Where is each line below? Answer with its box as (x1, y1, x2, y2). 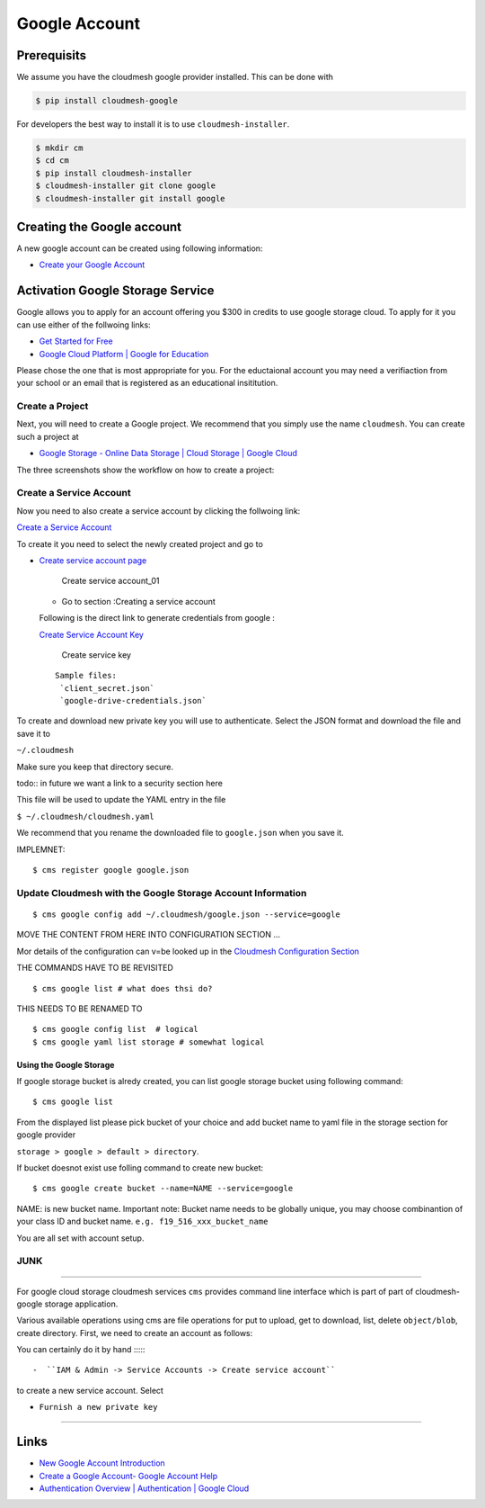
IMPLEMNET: (16, 844, 66, 855)
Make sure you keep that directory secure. (16, 761, 174, 772)
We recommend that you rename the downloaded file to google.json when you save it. (16, 828, 345, 839)
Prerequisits (16, 48, 87, 63)
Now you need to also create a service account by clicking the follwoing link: (16, 505, 301, 516)
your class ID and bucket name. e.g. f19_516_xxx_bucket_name (16, 1216, 269, 1227)
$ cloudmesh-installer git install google (35, 193, 225, 203)
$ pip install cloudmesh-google (35, 95, 179, 106)
